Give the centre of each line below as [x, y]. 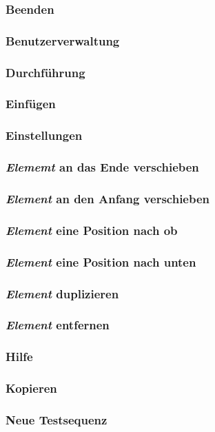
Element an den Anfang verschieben [108, 198]
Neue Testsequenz [57, 419]
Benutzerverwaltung [63, 40]
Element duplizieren [62, 293]
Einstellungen [44, 135]
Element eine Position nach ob [92, 230]
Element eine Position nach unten [101, 261]
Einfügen [31, 104]
